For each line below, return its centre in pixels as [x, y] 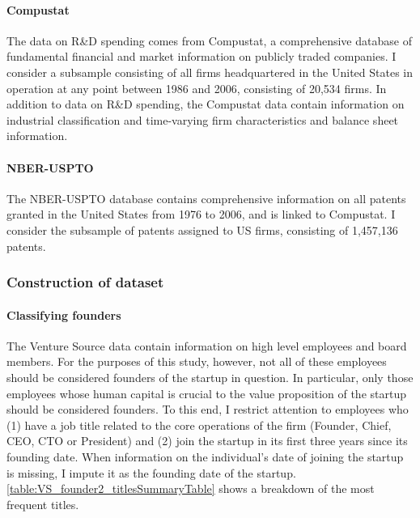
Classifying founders [64, 314]
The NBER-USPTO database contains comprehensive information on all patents [206, 198]
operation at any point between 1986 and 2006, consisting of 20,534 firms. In [197, 88]
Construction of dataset [85, 282]
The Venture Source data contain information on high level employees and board [207, 345]
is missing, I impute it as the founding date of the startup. [151, 472]
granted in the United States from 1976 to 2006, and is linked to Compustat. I [201, 214]
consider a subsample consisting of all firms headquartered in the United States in [210, 72]
